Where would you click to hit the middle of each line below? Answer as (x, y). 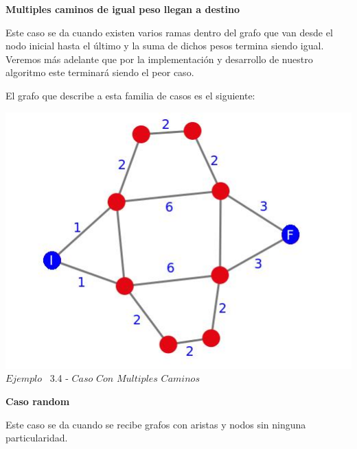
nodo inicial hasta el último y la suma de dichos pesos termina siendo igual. (165, 46)
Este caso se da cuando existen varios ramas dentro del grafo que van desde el (169, 32)
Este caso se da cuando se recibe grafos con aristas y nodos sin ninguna (156, 424)
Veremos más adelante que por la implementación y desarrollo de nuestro (159, 59)
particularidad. (37, 438)
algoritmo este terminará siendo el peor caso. (100, 72)
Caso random (38, 401)
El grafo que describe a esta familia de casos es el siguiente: (130, 95)
